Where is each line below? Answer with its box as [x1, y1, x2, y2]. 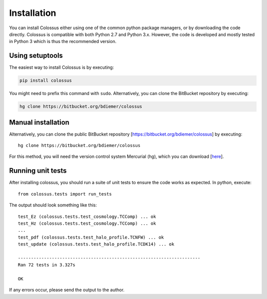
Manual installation [9, 118, 70, 126]
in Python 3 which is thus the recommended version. [9, 39, 117, 45]
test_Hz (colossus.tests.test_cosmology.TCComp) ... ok [18, 220, 156, 226]
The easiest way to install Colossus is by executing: [9, 64, 114, 70]
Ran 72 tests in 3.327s [18, 262, 76, 268]
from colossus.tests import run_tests [18, 191, 112, 197]
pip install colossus [19, 78, 72, 84]
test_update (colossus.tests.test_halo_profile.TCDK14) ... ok [18, 242, 175, 247]
